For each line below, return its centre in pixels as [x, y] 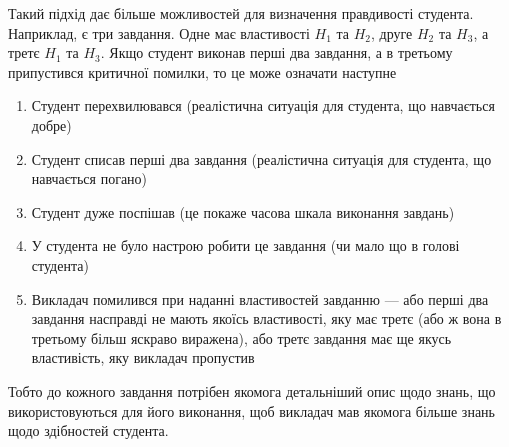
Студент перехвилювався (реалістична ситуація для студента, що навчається [263, 105]
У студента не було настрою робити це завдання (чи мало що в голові [245, 245]
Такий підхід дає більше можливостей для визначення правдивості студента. [241, 13]
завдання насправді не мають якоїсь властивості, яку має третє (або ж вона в [266, 318]
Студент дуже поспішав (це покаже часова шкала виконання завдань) [243, 211]
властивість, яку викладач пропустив [143, 357]
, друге [391, 32]
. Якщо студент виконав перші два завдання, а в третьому [276, 52]
